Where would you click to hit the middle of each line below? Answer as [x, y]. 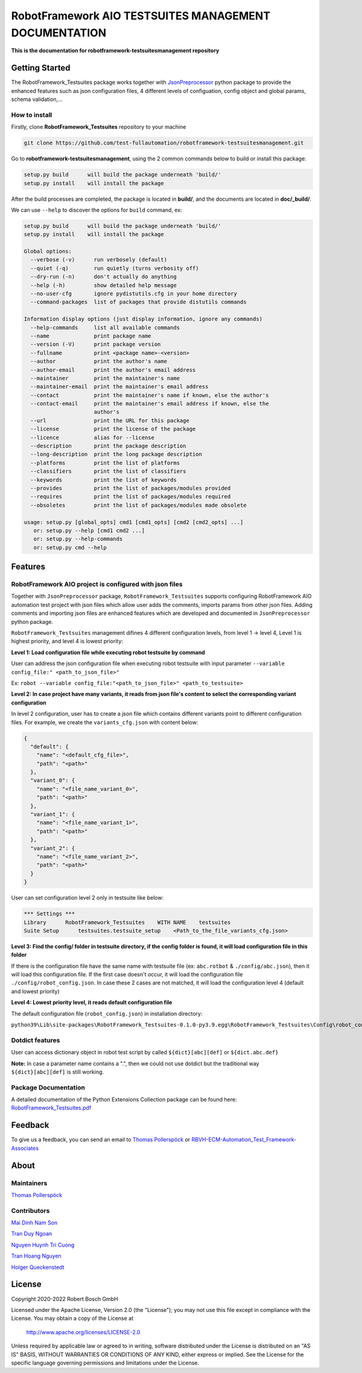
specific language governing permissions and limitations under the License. [105, 1363]
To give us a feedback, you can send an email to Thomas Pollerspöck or [101, 1140]
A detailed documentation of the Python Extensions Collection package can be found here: [124, 1100]
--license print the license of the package [113, 429]
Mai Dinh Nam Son [34, 1223]
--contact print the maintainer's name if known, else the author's [150, 395]
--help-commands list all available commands [105, 327]
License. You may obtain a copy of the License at [72, 1319]
